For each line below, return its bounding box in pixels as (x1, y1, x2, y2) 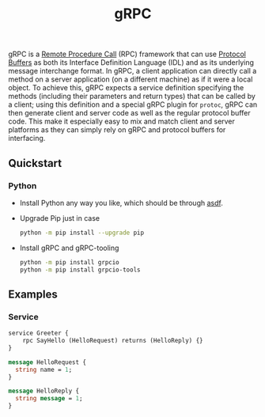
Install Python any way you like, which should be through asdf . (19, 198, 223, 207)
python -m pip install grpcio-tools (19, 266, 141, 274)
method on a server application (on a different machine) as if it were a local (8, 74, 253, 84)
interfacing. (8, 134, 46, 143)
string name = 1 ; (15, 366, 73, 373)
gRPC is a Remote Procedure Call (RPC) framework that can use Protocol (8, 49, 247, 59)
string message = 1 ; (15, 395, 83, 403)
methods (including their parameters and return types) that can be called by (8, 92, 256, 101)
